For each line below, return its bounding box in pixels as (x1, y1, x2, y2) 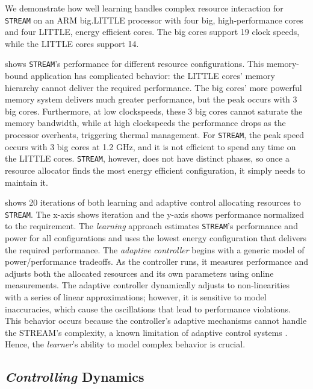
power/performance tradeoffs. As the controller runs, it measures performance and (5, 255, 308, 268)
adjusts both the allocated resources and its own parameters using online (5, 267, 274, 279)
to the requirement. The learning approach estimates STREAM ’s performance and (5, 220, 298, 232)
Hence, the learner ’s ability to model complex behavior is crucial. (5, 338, 246, 350)
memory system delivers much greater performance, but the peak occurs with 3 (5, 93, 297, 106)
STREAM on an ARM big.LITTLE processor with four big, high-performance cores (5, 13, 303, 26)
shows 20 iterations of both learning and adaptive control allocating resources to (5, 196, 301, 209)
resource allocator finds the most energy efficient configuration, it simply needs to (5, 163, 306, 176)
